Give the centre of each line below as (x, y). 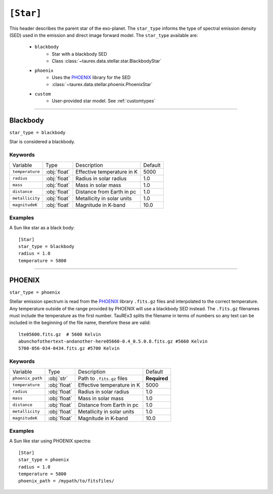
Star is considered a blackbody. (42, 142)
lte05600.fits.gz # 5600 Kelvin (60, 334)
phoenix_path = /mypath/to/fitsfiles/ (66, 481)
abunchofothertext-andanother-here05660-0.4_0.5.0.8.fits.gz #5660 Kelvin (113, 341)
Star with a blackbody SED (79, 54)
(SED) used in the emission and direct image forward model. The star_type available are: (104, 35)
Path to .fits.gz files (103, 378)
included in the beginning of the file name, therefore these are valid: (80, 323)
